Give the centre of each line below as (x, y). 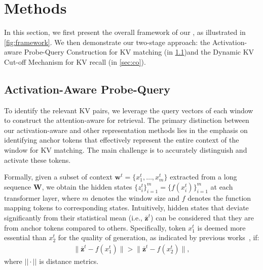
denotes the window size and (135, 197)
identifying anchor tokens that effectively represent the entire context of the (122, 140)
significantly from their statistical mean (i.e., (73, 218)
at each (222, 186)
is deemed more (221, 227)
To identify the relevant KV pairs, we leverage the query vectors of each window (129, 110)
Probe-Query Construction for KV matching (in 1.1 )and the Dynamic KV (139, 52)
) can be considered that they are (202, 218)
